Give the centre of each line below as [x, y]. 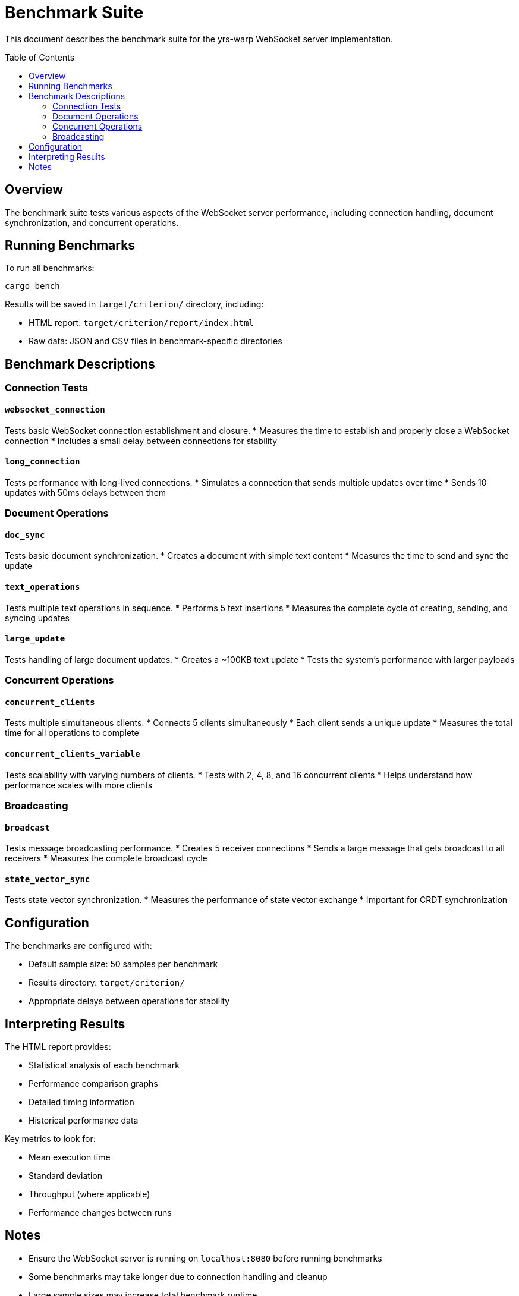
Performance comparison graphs [93, 1084]
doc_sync [25, 535]
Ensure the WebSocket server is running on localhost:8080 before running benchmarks [205, 1258]
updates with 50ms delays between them [86, 492]
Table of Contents [40, 57]
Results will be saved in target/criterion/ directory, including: [134, 304]
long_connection [43, 462]
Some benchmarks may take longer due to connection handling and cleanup [178, 1276]
